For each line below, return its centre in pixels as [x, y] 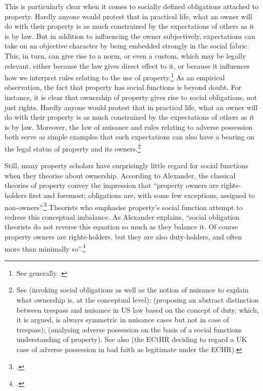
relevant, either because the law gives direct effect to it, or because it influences [127, 65]
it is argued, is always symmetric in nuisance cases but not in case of [123, 320]
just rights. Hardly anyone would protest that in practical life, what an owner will [131, 107]
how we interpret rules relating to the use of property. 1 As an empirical [115, 77]
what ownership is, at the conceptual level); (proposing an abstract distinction [138, 300]
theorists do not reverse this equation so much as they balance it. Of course [121, 227]
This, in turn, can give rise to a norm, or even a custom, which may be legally [125, 55]
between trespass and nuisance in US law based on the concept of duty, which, [138, 309]
